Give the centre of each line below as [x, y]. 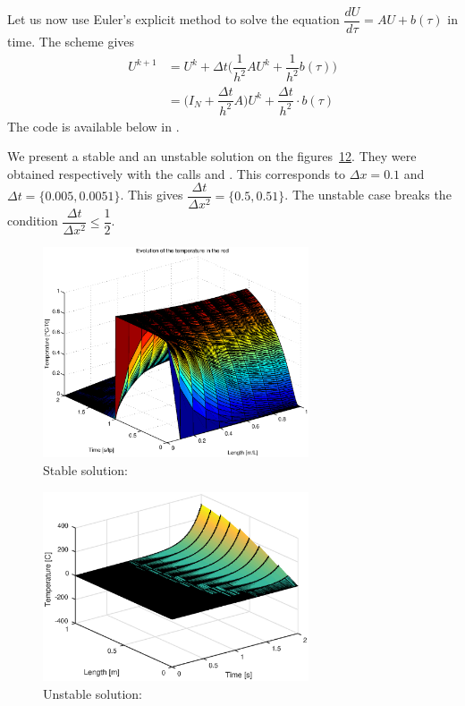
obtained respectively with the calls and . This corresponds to [177, 173]
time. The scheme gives [71, 42]
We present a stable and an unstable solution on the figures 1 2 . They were [212, 156]
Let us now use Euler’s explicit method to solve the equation [173, 19]
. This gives [152, 195]
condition [33, 221]
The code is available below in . [93, 126]
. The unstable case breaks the [368, 195]
